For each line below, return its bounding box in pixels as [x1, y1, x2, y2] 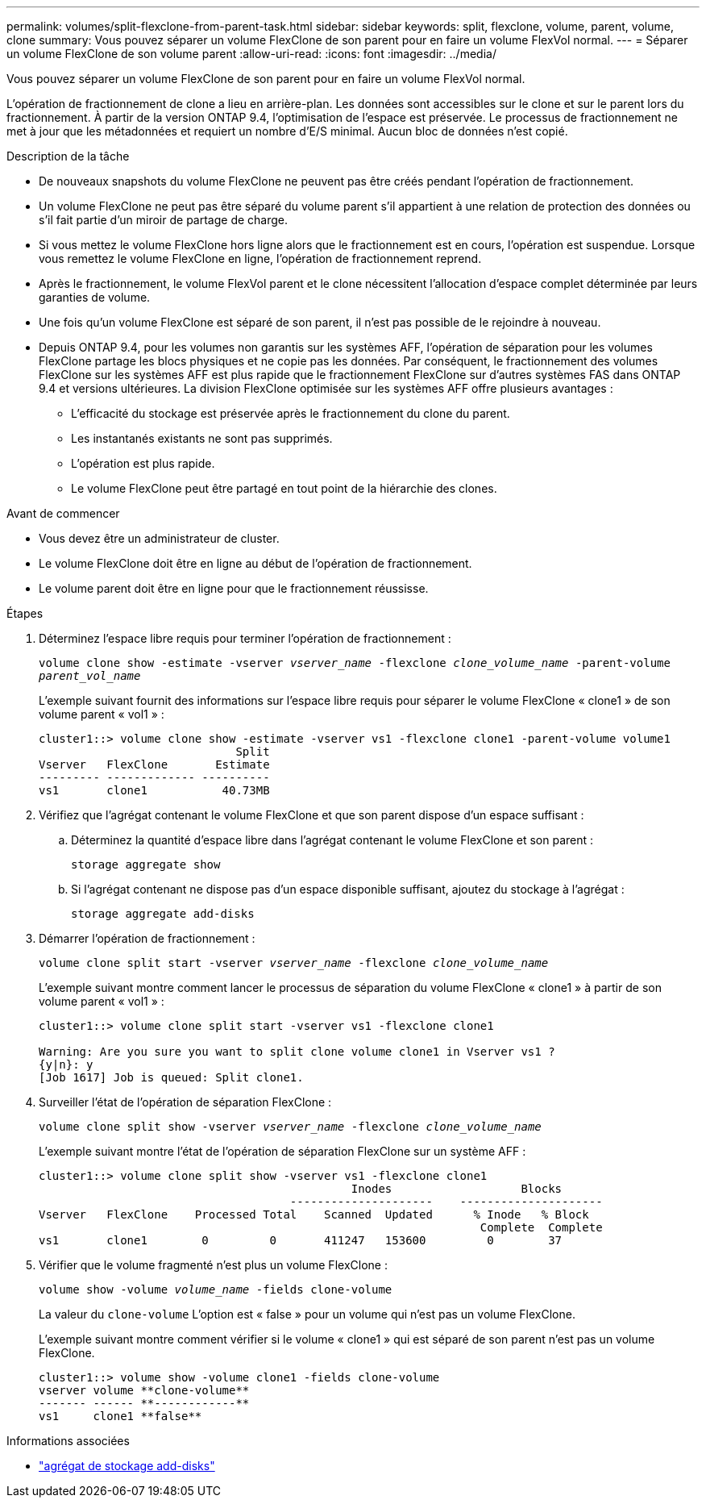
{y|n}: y [39, 1058, 93, 1071]
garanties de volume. [39, 290, 151, 304]
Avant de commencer [6, 506, 120, 520]
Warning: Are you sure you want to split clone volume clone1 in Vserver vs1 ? [39, 1045, 555, 1058]
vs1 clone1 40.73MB [39, 784, 270, 797]
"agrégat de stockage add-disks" [39, 1459, 215, 1473]
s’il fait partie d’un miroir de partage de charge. [39, 213, 289, 227]
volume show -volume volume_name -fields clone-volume [39, 1283, 392, 1296]
